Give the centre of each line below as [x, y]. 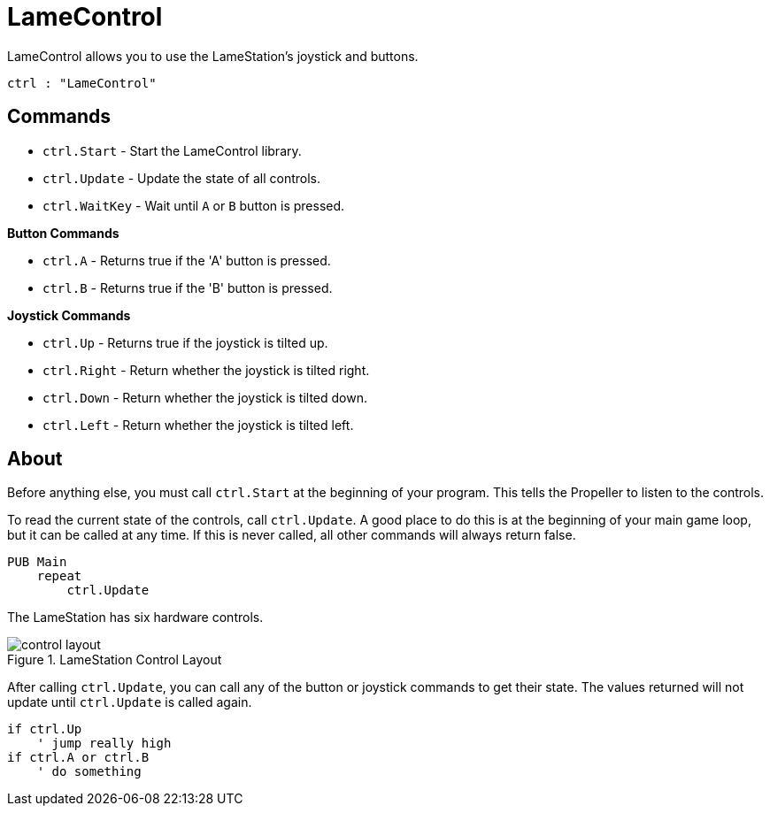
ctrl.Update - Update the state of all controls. [181, 178]
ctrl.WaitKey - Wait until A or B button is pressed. [194, 205]
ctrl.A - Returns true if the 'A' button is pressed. [187, 260]
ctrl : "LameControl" [82, 83]
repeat [59, 576]
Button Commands [63, 233]
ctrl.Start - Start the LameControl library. [172, 150]
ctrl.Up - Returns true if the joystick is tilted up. [185, 342]
